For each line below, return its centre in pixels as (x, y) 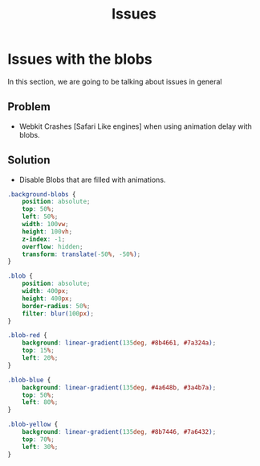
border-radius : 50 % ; (56, 306)
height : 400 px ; (47, 299)
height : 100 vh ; (47, 231)
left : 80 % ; (40, 402)
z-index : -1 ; (44, 239)
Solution (29, 161)
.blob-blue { (29, 380)
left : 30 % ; (40, 447)
